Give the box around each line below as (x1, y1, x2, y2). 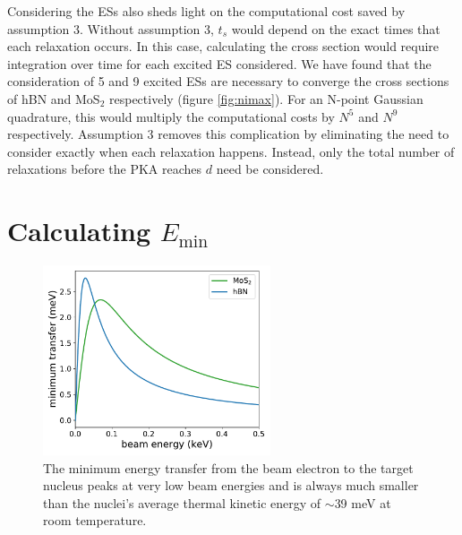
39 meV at (334, 493, 391, 512)
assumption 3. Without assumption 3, (7, 19, 214, 38)
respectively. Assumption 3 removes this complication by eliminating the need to (7, 125, 449, 143)
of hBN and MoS (7, 89, 100, 108)
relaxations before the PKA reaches (7, 160, 202, 178)
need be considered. (216, 160, 324, 178)
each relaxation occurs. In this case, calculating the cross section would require (7, 37, 440, 56)
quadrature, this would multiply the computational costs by (7, 107, 335, 125)
